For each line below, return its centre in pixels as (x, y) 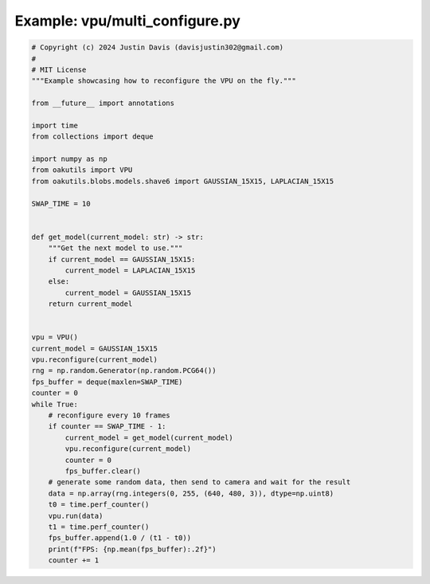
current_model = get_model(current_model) (149, 437)
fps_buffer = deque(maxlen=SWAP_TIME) (107, 382)
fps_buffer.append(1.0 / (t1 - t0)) (119, 538)
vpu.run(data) (76, 515)
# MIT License (59, 69)
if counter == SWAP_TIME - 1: (107, 427)
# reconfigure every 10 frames (109, 415)
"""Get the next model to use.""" (115, 248)
